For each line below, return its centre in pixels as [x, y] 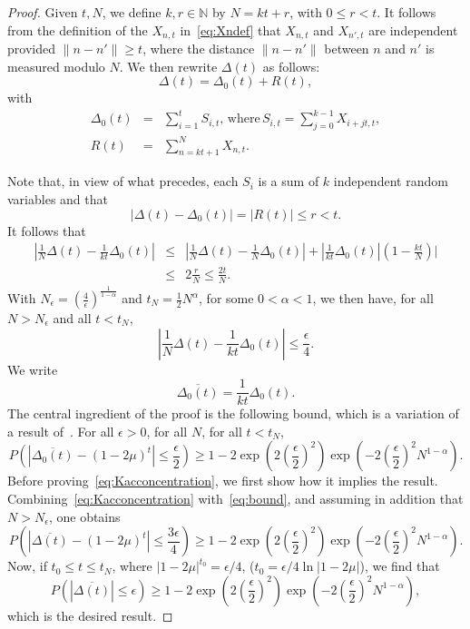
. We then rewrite [168, 66]
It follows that [47, 230]
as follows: [291, 66]
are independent [413, 29]
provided [31, 49]
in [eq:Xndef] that [230, 29]
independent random [391, 181]
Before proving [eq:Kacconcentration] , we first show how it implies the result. [223, 481]
